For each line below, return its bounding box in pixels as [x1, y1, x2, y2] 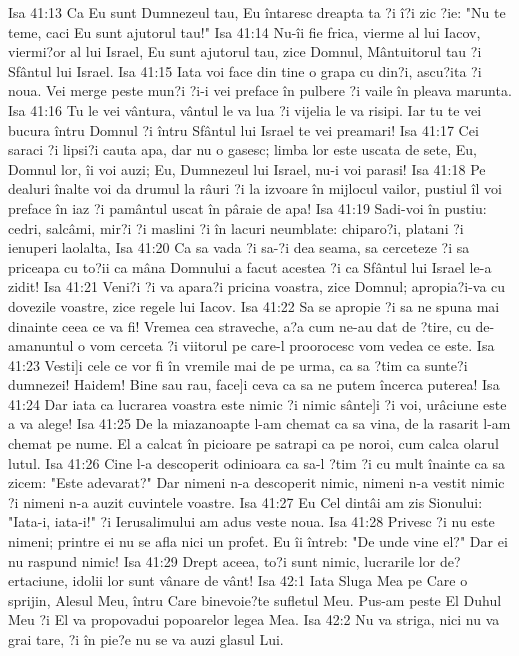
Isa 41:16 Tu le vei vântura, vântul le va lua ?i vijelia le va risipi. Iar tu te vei [8, 99, 482, 120]
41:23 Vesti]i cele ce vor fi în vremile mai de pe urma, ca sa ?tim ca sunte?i [8, 354, 468, 375]
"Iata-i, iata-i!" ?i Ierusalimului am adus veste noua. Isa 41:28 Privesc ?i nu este [8, 511, 495, 532]
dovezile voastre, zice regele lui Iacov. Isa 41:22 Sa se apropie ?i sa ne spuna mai [8, 295, 500, 316]
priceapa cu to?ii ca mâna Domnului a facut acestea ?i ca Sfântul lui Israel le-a [8, 256, 492, 277]
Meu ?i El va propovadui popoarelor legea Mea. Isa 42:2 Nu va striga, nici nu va [8, 609, 500, 630]
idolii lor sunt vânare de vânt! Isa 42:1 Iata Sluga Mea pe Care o [72, 570, 468, 591]
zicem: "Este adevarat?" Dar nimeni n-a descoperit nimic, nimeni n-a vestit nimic [8, 472, 505, 493]
